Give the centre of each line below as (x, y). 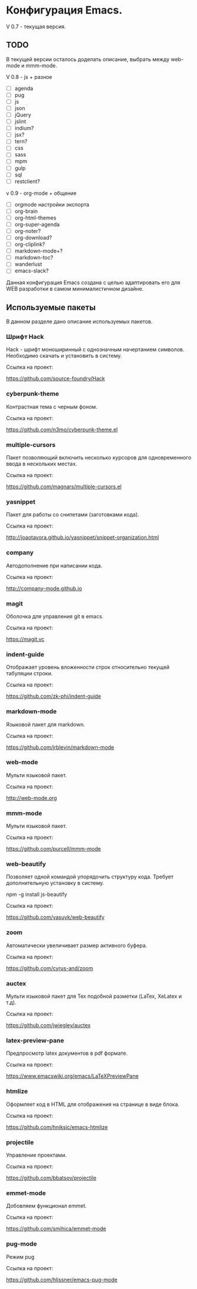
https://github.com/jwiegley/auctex (49, 1025)
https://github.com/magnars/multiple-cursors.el (64, 487)
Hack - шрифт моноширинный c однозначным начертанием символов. (95, 349)
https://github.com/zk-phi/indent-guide (54, 696)
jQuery (23, 115)
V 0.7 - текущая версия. (36, 26)
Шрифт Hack (25, 337)
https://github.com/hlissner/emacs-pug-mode (62, 1280)
